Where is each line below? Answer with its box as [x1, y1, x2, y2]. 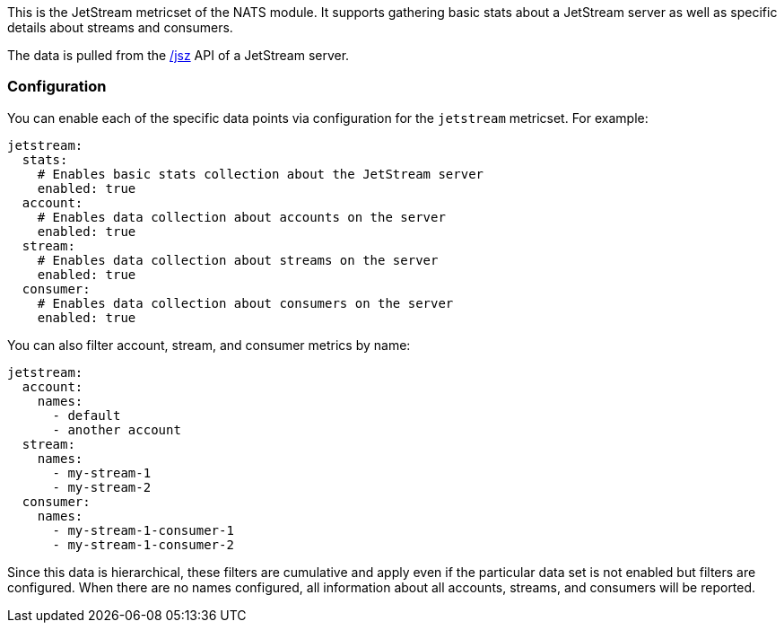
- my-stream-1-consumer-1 [52, 522, 234, 538]
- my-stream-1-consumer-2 [52, 537, 234, 552]
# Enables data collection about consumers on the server [37, 295, 454, 311]
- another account [52, 422, 181, 437]
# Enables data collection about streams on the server [37, 252, 439, 267]
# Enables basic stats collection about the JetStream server [37, 166, 484, 181]
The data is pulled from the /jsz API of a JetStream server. [7, 48, 350, 63]
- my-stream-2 [52, 479, 152, 494]
